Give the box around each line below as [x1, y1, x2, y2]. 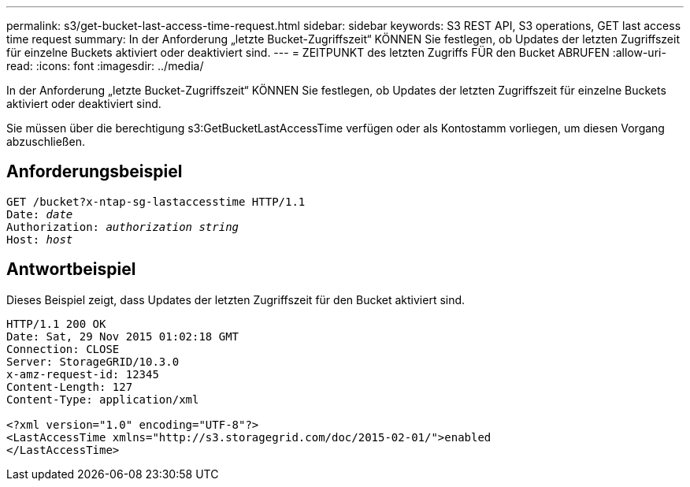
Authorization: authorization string [6, 220, 239, 233]
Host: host [6, 232, 73, 246]
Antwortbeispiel [6, 259, 136, 280]
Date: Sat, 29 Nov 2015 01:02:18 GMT [6, 329, 239, 343]
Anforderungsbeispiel [6, 162, 183, 182]
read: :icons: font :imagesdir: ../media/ [6, 59, 204, 72]
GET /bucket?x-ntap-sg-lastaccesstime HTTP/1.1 [6, 195, 306, 208]
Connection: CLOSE [6, 342, 120, 355]
